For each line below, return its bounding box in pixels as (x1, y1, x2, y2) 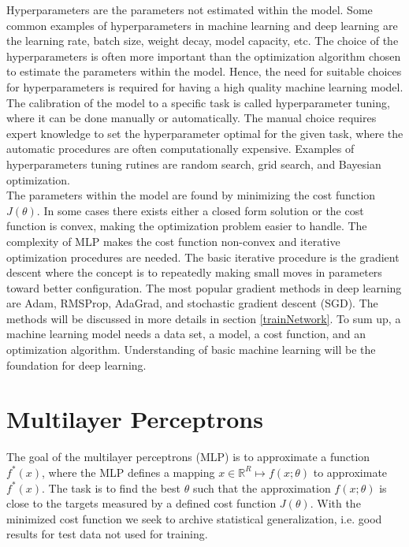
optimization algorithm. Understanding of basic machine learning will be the (6, 341, 376, 358)
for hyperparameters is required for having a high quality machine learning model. (6, 78, 403, 95)
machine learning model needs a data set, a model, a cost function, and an (6, 326, 366, 342)
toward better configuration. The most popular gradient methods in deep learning (6, 279, 402, 296)
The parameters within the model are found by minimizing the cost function (6, 187, 376, 203)
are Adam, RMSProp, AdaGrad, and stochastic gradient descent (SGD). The (6, 295, 378, 311)
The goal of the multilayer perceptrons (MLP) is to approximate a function (6, 448, 370, 465)
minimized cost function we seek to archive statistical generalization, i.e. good (6, 510, 382, 527)
